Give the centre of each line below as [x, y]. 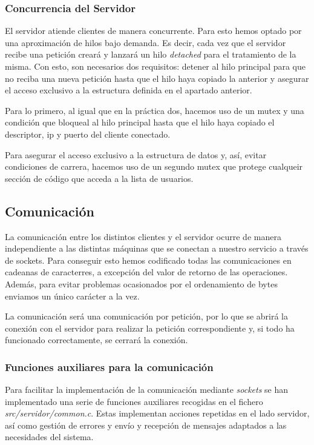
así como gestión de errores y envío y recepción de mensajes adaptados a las [146, 425]
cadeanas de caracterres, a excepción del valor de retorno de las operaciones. [146, 272]
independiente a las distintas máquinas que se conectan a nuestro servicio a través [157, 248]
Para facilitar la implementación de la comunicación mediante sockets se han [147, 390]
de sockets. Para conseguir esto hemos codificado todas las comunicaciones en [148, 260]
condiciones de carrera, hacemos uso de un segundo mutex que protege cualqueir [154, 166]
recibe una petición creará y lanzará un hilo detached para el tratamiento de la [151, 54]
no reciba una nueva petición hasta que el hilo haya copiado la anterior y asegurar [157, 78]
